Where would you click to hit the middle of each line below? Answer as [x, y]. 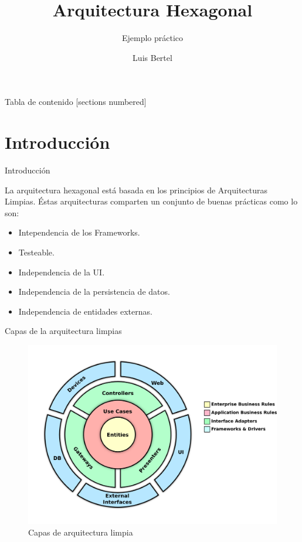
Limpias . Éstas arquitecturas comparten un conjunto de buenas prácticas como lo [151, 201]
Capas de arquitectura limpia [81, 532]
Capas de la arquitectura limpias [63, 331]
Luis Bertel [152, 57]
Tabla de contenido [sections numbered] [76, 102]
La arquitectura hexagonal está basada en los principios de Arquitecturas [136, 190]
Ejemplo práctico [152, 38]
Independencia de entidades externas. [85, 311]
